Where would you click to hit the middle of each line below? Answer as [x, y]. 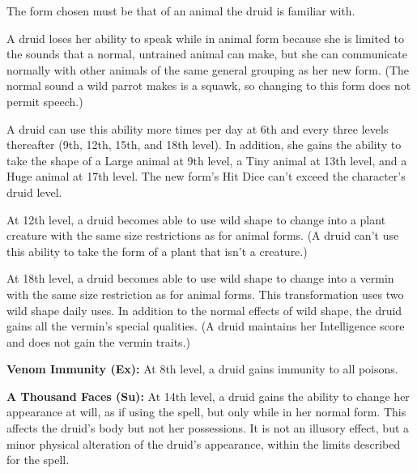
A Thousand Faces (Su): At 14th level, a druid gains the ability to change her [208, 396]
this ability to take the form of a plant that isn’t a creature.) [157, 251]
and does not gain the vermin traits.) [98, 341]
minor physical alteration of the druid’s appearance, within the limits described [204, 443]
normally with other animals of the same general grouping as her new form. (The [208, 69]
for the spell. [38, 460]
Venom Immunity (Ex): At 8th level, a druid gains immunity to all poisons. [202, 369]
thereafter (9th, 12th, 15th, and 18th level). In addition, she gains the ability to [204, 145]
